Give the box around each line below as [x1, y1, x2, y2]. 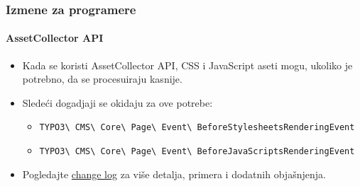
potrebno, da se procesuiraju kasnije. [22, 71, 182, 86]
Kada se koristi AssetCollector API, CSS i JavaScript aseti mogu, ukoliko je [22, 57, 353, 72]
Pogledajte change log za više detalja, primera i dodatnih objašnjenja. [22, 166, 326, 181]
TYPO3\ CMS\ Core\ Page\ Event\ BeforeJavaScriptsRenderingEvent [39, 146, 355, 157]
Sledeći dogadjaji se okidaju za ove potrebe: [22, 95, 213, 110]
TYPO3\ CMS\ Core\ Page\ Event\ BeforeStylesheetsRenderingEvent [39, 122, 355, 133]
